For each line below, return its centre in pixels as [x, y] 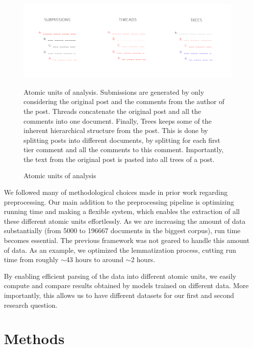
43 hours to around [95, 259]
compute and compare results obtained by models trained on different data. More [126, 285]
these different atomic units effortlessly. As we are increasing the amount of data [125, 221]
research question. [31, 305]
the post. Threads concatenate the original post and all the [112, 111]
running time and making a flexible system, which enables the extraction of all [122, 211]
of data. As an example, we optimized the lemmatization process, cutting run [120, 250]
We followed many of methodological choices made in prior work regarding [116, 192]
